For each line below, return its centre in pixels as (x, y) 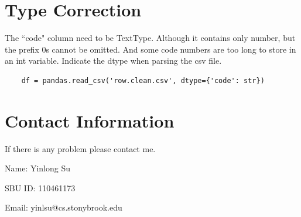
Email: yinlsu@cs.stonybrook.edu (64, 207)
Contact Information (90, 120)
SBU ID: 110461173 (40, 187)
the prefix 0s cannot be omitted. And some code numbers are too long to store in (150, 49)
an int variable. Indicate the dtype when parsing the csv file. (113, 61)
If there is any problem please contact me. (80, 148)
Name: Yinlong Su (38, 168)
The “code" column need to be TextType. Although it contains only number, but (150, 38)
